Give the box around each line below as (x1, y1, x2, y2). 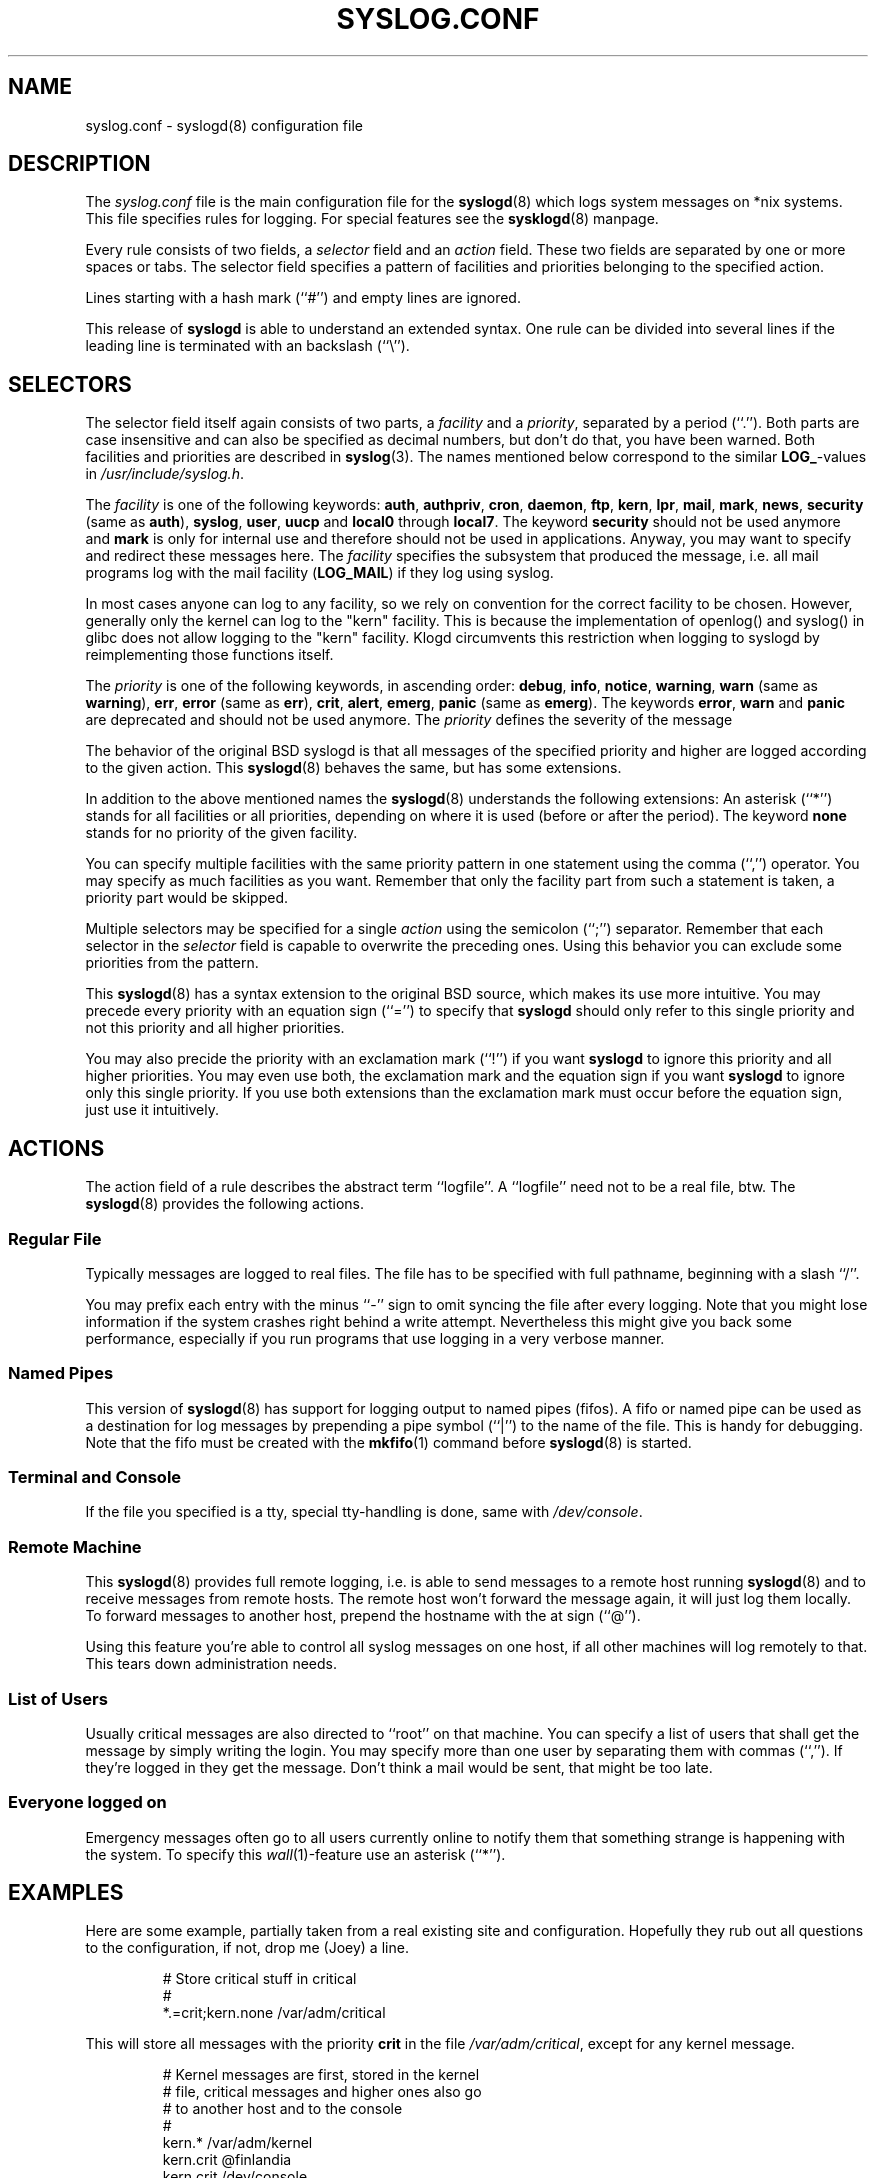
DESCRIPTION (8, 151, 151, 177)
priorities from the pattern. (85, 954, 259, 972)
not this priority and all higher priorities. (85, 1019, 345, 1037)
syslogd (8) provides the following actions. (85, 1195, 365, 1213)
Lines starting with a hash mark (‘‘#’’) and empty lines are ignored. (85, 289, 521, 307)
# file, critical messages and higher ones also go (162, 2083, 482, 2101)
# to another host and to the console (162, 2100, 403, 2118)
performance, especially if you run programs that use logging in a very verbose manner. (85, 1329, 665, 1347)
